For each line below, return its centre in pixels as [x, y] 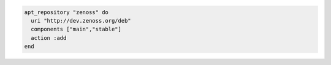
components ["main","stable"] [76, 29]
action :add [49, 38]
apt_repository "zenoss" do [66, 12]
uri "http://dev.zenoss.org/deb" [81, 21]
